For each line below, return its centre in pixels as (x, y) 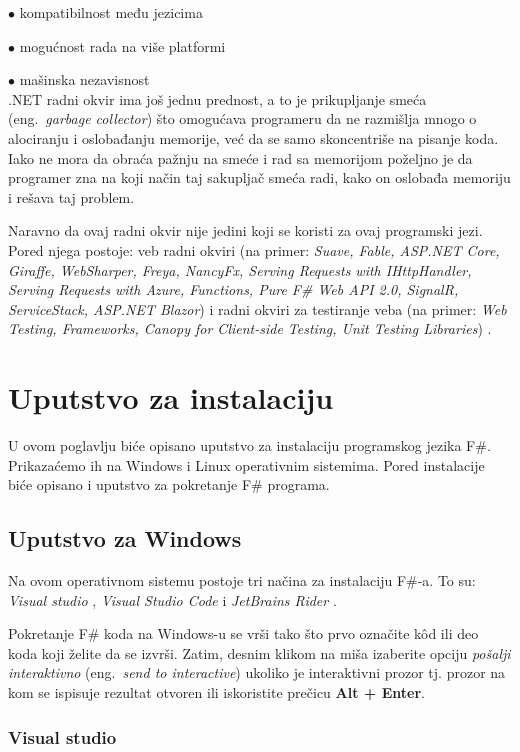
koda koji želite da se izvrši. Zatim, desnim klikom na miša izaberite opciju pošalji (259, 652)
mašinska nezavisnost (84, 79)
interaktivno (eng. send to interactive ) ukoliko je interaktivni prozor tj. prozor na (257, 672)
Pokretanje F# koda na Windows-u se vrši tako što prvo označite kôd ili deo (243, 633)
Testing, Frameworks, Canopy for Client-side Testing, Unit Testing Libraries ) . (250, 328)
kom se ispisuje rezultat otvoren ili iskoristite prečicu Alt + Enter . (216, 691)
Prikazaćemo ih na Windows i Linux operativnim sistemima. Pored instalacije (246, 464)
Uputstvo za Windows (125, 538)
